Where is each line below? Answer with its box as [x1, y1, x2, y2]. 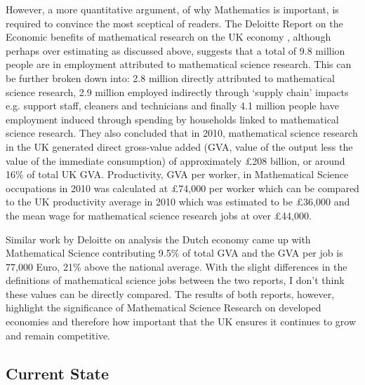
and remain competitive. [6, 327, 110, 342]
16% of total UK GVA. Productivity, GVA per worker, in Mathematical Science [6, 167, 349, 182]
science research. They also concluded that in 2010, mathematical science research [6, 126, 358, 140]
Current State [6, 362, 109, 384]
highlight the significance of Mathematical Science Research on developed [6, 300, 321, 315]
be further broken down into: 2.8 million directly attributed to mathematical [6, 70, 335, 85]
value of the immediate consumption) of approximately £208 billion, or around [6, 153, 345, 168]
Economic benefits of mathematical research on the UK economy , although [6, 29, 331, 44]
